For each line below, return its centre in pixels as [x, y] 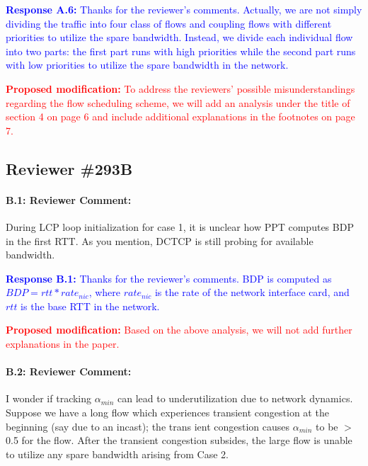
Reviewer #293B [69, 168]
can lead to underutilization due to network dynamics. [235, 398]
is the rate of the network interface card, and [252, 292]
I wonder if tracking [49, 398]
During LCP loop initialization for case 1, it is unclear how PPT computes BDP [180, 226]
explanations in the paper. [63, 344]
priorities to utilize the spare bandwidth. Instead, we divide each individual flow [179, 37]
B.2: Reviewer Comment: [69, 371]
